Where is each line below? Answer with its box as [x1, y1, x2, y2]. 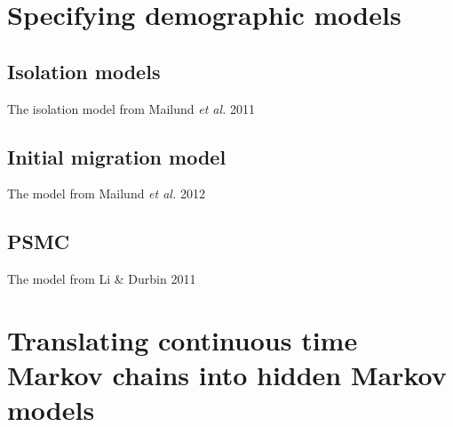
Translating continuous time [7, 321, 358, 358]
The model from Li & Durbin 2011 [7, 270, 196, 288]
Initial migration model [7, 142, 226, 170]
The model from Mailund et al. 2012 [7, 184, 205, 203]
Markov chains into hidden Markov [7, 357, 447, 393]
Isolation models [7, 57, 161, 85]
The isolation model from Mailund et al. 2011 [7, 99, 256, 117]
